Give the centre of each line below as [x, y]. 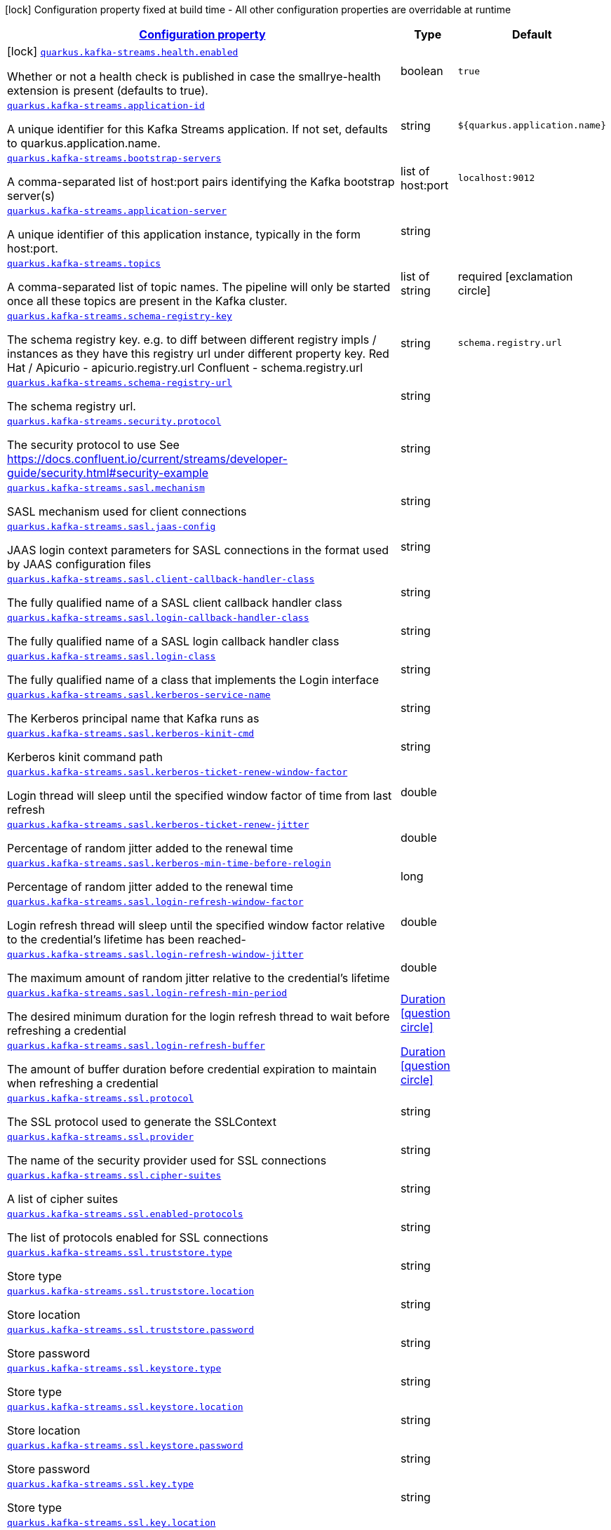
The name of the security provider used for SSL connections [167, 1160]
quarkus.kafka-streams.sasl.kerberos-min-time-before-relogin [169, 863]
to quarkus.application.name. [84, 143]
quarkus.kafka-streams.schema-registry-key [120, 316]
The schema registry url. [72, 406]
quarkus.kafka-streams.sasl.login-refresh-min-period [147, 993]
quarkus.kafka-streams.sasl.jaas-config [112, 526]
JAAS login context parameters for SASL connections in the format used [198, 550]
